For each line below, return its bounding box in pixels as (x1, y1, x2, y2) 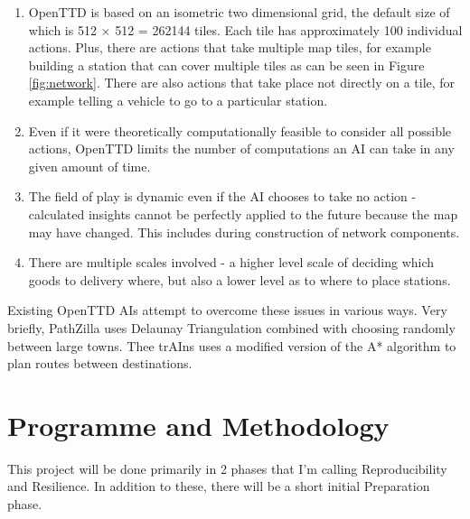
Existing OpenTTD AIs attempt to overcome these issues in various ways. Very (7, 301, 447, 320)
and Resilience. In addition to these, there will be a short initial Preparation (7, 477, 430, 496)
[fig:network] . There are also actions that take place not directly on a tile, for (28, 73, 456, 92)
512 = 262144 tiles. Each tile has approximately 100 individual (115, 20, 463, 39)
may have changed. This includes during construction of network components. (28, 222, 460, 241)
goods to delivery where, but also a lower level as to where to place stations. (28, 270, 451, 289)
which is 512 (28, 20, 97, 39)
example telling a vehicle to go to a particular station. (28, 90, 328, 109)
